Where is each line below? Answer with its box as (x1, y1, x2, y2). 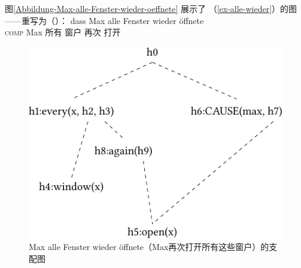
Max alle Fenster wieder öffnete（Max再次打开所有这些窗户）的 (29, 240, 269, 253)
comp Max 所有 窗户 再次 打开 (5, 26, 121, 38)
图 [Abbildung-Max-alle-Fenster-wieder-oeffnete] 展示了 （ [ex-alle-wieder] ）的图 (5, 2, 297, 14)
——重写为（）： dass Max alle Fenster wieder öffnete (5, 14, 204, 26)
